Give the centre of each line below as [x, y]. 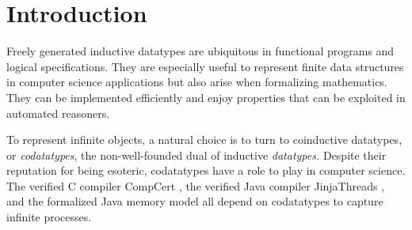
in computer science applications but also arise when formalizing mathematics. [197, 82]
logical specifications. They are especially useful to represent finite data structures [205, 66]
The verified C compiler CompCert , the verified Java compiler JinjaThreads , [196, 185]
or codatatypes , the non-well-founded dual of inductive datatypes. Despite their [196, 155]
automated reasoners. [58, 113]
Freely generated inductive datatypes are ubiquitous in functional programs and [200, 51]
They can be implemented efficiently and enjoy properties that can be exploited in [206, 97]
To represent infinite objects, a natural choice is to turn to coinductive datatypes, [204, 140]
